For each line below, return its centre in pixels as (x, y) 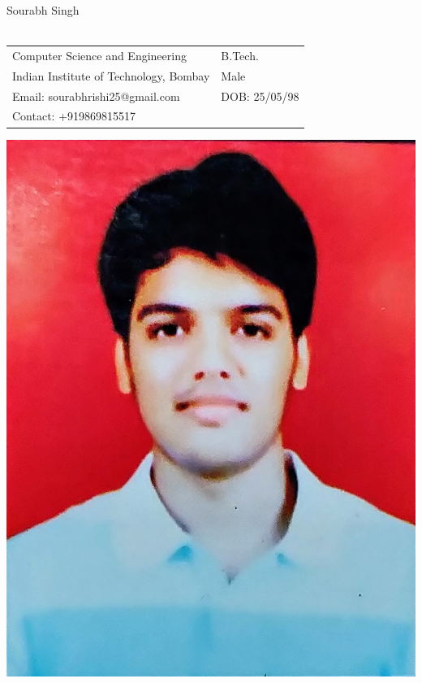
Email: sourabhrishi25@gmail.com (96, 96)
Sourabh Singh (43, 10)
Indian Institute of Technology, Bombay (111, 75)
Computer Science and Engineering (99, 55)
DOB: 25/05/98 (260, 96)
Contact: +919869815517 (74, 116)
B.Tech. (240, 55)
